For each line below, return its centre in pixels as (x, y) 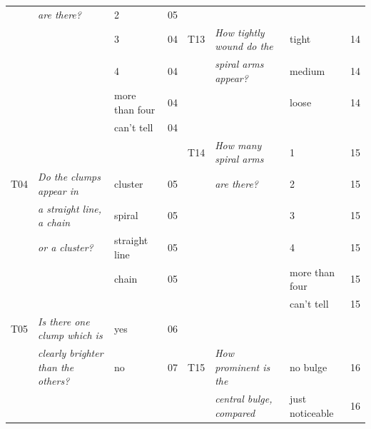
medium (308, 70)
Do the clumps (69, 177)
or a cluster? (66, 247)
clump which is (70, 335)
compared (235, 412)
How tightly (240, 32)
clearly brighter (71, 353)
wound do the (244, 46)
